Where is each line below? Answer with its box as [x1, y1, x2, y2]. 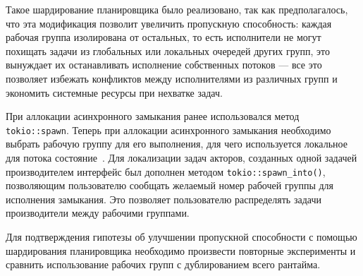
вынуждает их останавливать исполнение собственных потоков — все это [6, 57, 322, 72]
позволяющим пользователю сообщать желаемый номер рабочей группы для [6, 178, 334, 193]
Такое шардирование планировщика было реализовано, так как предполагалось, [6, 2, 348, 16]
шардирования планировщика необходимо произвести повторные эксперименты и [6, 243, 356, 258]
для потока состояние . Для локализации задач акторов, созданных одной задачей [6, 150, 357, 164]
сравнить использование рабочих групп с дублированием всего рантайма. [6, 257, 321, 272]
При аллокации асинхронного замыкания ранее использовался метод [6, 109, 300, 124]
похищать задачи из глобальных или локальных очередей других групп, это [6, 43, 331, 58]
